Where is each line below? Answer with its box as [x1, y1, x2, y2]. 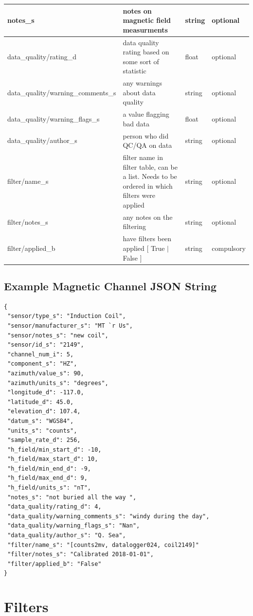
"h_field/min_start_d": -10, [7, 446, 102, 453]
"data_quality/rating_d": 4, [7, 503, 102, 510]
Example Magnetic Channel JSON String [4, 278, 217, 293]
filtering [123, 221, 146, 231]
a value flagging [123, 109, 169, 119]
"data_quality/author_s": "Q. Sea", [7, 532, 126, 539]
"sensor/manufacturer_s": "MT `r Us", [7, 322, 133, 329]
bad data [123, 118, 149, 128]
